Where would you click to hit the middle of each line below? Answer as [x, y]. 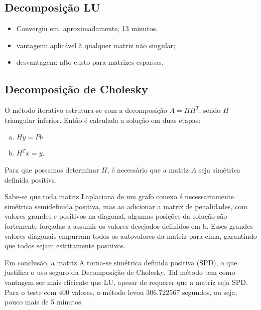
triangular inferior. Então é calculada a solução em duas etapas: [103, 120]
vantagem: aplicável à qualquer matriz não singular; [96, 45]
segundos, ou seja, [210, 292]
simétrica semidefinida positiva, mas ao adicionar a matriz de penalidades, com [126, 206]
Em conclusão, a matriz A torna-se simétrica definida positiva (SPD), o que [121, 262]
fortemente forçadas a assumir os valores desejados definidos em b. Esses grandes [129, 225]
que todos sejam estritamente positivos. [65, 246]
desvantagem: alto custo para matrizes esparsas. [90, 62]
